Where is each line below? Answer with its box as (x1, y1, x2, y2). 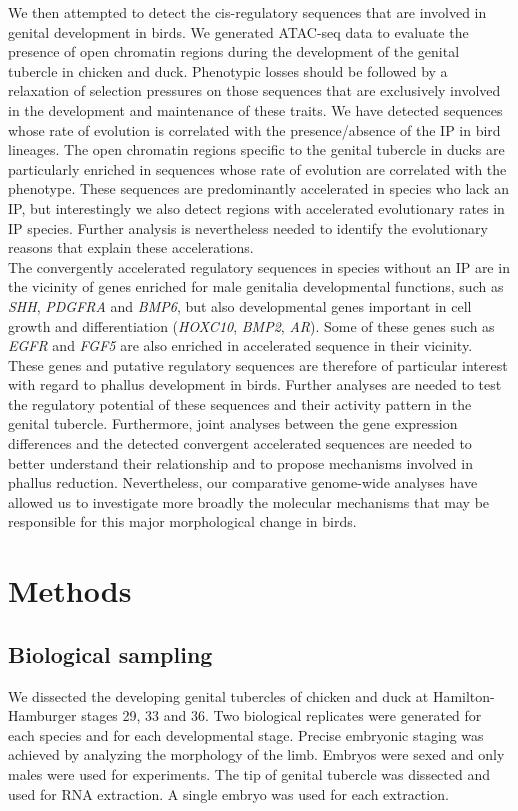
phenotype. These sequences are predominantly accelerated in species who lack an (8, 178, 509, 199)
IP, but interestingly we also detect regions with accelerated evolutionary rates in (8, 197, 505, 218)
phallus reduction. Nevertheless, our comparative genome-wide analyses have (8, 472, 478, 493)
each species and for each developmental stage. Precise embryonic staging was (8, 724, 484, 745)
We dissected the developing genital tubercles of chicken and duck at (8, 685, 429, 706)
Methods (8, 570, 132, 611)
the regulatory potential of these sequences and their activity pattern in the (8, 393, 472, 414)
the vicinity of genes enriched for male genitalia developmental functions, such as (8, 276, 504, 297)
